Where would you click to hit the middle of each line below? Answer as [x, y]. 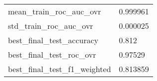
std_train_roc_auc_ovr [51, 26]
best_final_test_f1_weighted [60, 69]
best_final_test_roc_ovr [52, 54]
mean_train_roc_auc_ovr [55, 11]
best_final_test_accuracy [53, 40]
